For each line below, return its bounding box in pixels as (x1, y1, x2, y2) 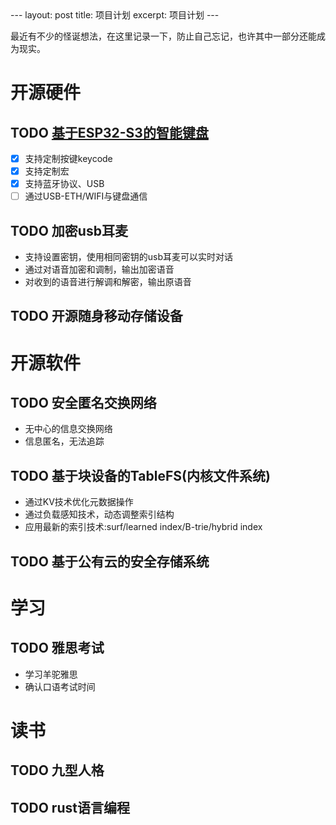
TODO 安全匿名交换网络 (10, 395, 157, 412)
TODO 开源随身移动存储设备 (10, 308, 183, 325)
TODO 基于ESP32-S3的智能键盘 (10, 124, 209, 141)
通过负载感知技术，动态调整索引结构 (24, 508, 175, 521)
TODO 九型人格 (10, 762, 105, 779)
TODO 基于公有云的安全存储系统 (10, 553, 210, 570)
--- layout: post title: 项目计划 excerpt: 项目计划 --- (10, 9, 220, 21)
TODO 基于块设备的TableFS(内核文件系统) (10, 467, 271, 484)
